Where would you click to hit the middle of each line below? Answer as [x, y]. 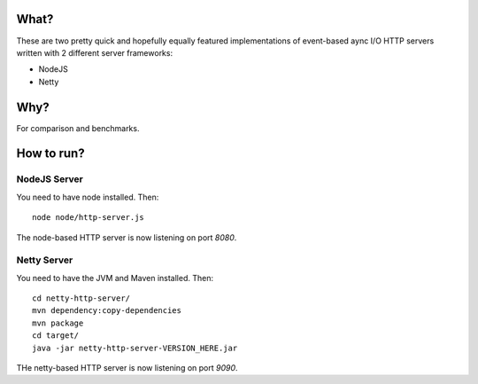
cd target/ [56, 336]
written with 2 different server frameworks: [94, 52]
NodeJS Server [50, 179]
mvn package [58, 323]
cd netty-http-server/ [81, 298]
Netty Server [45, 260]
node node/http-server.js [89, 218]
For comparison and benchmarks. [78, 128]
